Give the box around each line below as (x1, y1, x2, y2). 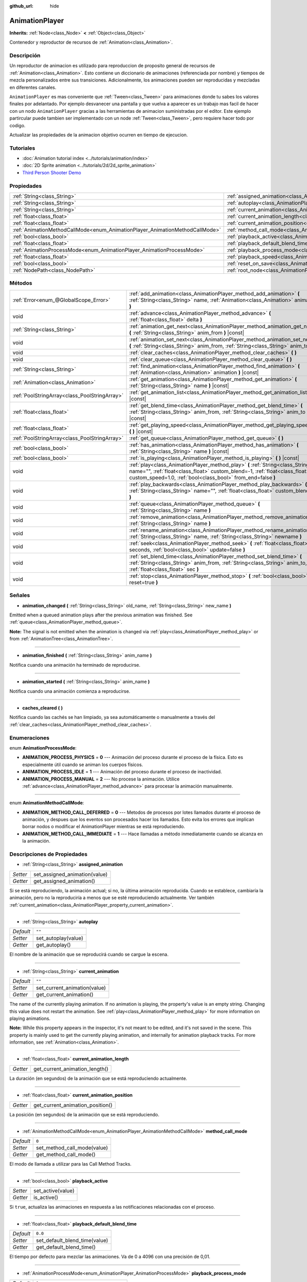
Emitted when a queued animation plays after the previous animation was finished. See (9, 612, 193, 618)
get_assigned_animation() (33, 877, 96, 885)
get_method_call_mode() (36, 1151, 96, 1158)
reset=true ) (129, 578, 158, 586)
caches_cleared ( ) (22, 705, 63, 711)
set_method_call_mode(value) (36, 1144, 108, 1151)
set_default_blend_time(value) (36, 1236, 108, 1244)
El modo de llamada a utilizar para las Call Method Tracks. (9, 1161, 131, 1167)
